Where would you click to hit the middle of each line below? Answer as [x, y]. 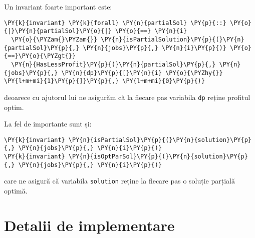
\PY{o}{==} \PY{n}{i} [151, 31]
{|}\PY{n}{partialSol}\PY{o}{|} [58, 31]
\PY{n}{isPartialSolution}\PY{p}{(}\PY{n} [173, 39]
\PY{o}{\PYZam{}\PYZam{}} [54, 39]
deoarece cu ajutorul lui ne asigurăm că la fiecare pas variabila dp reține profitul [127, 97]
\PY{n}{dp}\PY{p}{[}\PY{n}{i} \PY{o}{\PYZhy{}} [142, 73]
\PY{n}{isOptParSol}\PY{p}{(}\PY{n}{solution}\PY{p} [158, 156]
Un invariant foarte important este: [58, 6]
